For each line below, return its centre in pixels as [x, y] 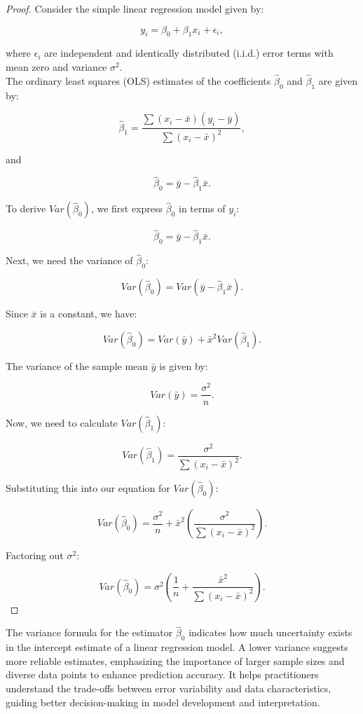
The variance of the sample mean [77, 365]
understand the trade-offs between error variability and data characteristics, [169, 688]
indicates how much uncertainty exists [270, 632]
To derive [26, 208]
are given [338, 80]
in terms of [202, 208]
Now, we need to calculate [62, 422]
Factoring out [35, 555]
